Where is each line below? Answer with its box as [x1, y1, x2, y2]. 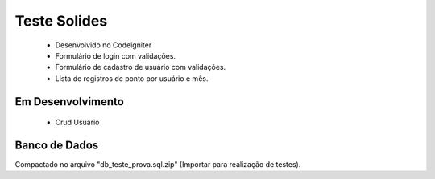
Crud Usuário [55, 117, 100, 128]
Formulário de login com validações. [55, 51, 176, 60]
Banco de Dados [14, 138, 99, 152]
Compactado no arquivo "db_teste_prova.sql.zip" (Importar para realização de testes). [14, 160, 301, 169]
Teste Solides [14, 12, 108, 30]
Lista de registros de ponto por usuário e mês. [55, 73, 209, 83]
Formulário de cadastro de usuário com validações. [55, 63, 226, 72]
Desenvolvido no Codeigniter [55, 40, 152, 50]
